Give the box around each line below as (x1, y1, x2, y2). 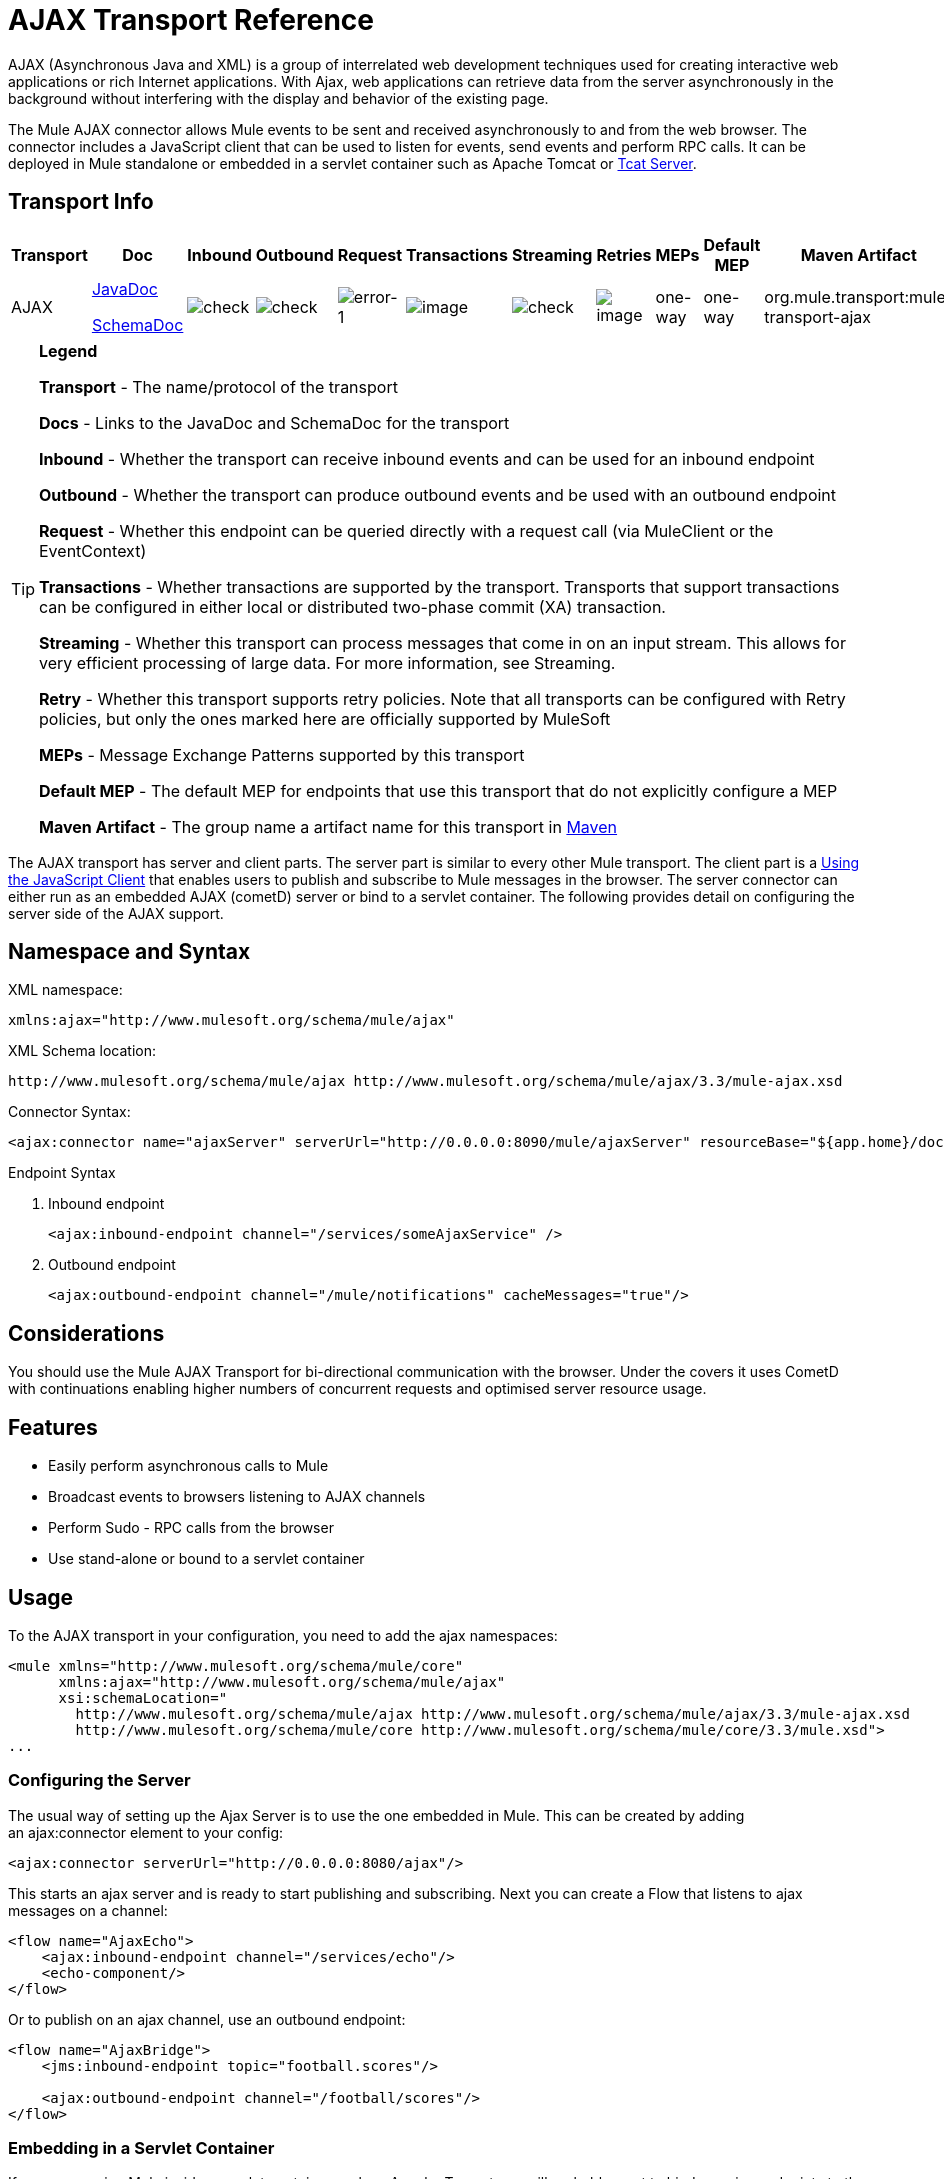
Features (8, 1414, 98, 1440)
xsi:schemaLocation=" (58, 1689, 228, 1706)
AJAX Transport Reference (8, 3, 375, 37)
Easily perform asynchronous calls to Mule (48, 1457, 329, 1475)
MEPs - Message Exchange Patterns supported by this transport (39, 744, 525, 765)
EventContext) (39, 540, 147, 561)
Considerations (8, 1320, 165, 1346)
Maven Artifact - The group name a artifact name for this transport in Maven (39, 816, 618, 837)
